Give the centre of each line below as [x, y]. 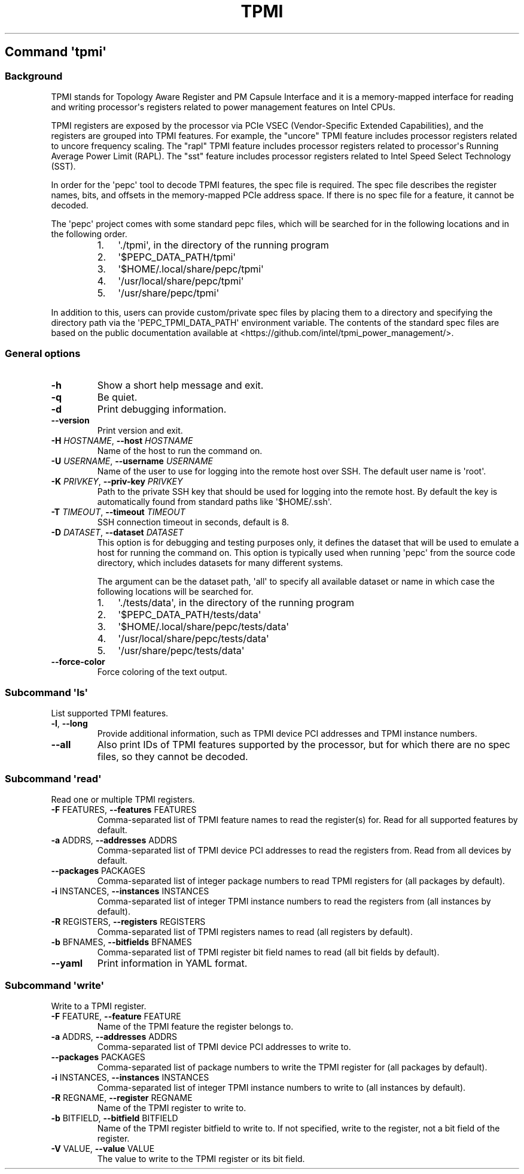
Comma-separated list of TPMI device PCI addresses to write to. [224, 1046]
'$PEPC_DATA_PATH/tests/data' [190, 614]
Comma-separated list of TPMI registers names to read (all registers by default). [255, 932]
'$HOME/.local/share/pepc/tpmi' [191, 269]
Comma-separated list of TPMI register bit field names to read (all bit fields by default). [268, 952]
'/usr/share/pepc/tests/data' [181, 650]
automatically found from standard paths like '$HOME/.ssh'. [214, 501]
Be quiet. [117, 397]
